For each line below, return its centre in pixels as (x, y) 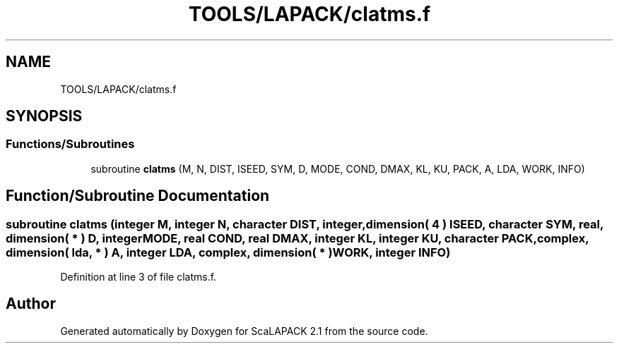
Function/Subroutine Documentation (138, 196)
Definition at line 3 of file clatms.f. (138, 277)
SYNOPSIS (44, 116)
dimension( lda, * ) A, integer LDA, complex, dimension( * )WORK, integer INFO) (228, 252)
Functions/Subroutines (70, 144)
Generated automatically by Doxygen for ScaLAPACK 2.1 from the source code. (244, 331)
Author (31, 304)
